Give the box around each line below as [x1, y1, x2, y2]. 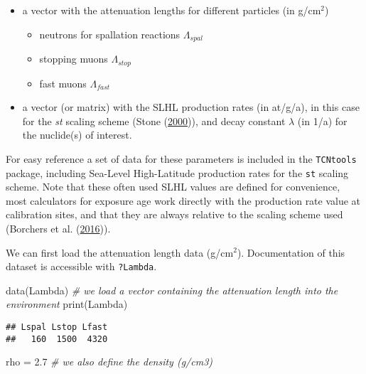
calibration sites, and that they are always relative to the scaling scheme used [6, 207, 343, 222]
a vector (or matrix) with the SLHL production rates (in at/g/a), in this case [22, 100, 360, 114]
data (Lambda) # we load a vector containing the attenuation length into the [6, 282, 338, 297]
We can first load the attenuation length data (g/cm [6, 245, 234, 260]
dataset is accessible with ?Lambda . [6, 259, 157, 274]
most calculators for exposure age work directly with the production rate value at [6, 193, 361, 208]
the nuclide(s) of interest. [22, 127, 132, 142]
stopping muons [39, 51, 108, 66]
